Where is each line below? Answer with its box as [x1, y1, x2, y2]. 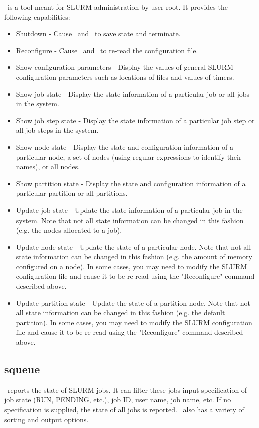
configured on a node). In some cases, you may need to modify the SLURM [16, 261, 247, 271]
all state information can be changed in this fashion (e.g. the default [16, 307, 225, 318]
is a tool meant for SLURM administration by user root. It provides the [7, 2, 228, 12]
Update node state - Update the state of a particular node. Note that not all [16, 241, 251, 252]
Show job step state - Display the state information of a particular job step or [16, 115, 255, 125]
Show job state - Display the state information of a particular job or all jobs [16, 88, 249, 99]
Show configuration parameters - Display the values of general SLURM [16, 62, 233, 72]
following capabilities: [4, 11, 70, 22]
